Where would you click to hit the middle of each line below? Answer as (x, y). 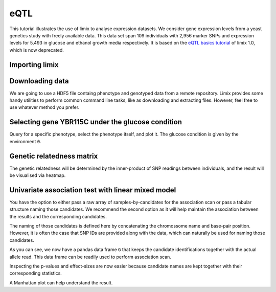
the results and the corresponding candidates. (58, 216)
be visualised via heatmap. (38, 175)
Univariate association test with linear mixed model (93, 190)
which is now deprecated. (37, 50)
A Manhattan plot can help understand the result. (61, 283)
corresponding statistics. (36, 273)
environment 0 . (25, 141)
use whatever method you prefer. (44, 107)
